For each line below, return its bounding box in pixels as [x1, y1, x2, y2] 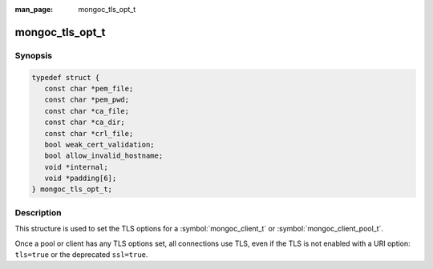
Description [14, 207, 62, 218]
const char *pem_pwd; [44, 95, 130, 104]
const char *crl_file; [44, 129, 134, 138]
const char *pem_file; [44, 84, 134, 93]
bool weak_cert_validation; [44, 140, 156, 149]
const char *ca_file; [44, 106, 130, 115]
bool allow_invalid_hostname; [44, 151, 164, 160]
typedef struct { [31, 73, 100, 82]
